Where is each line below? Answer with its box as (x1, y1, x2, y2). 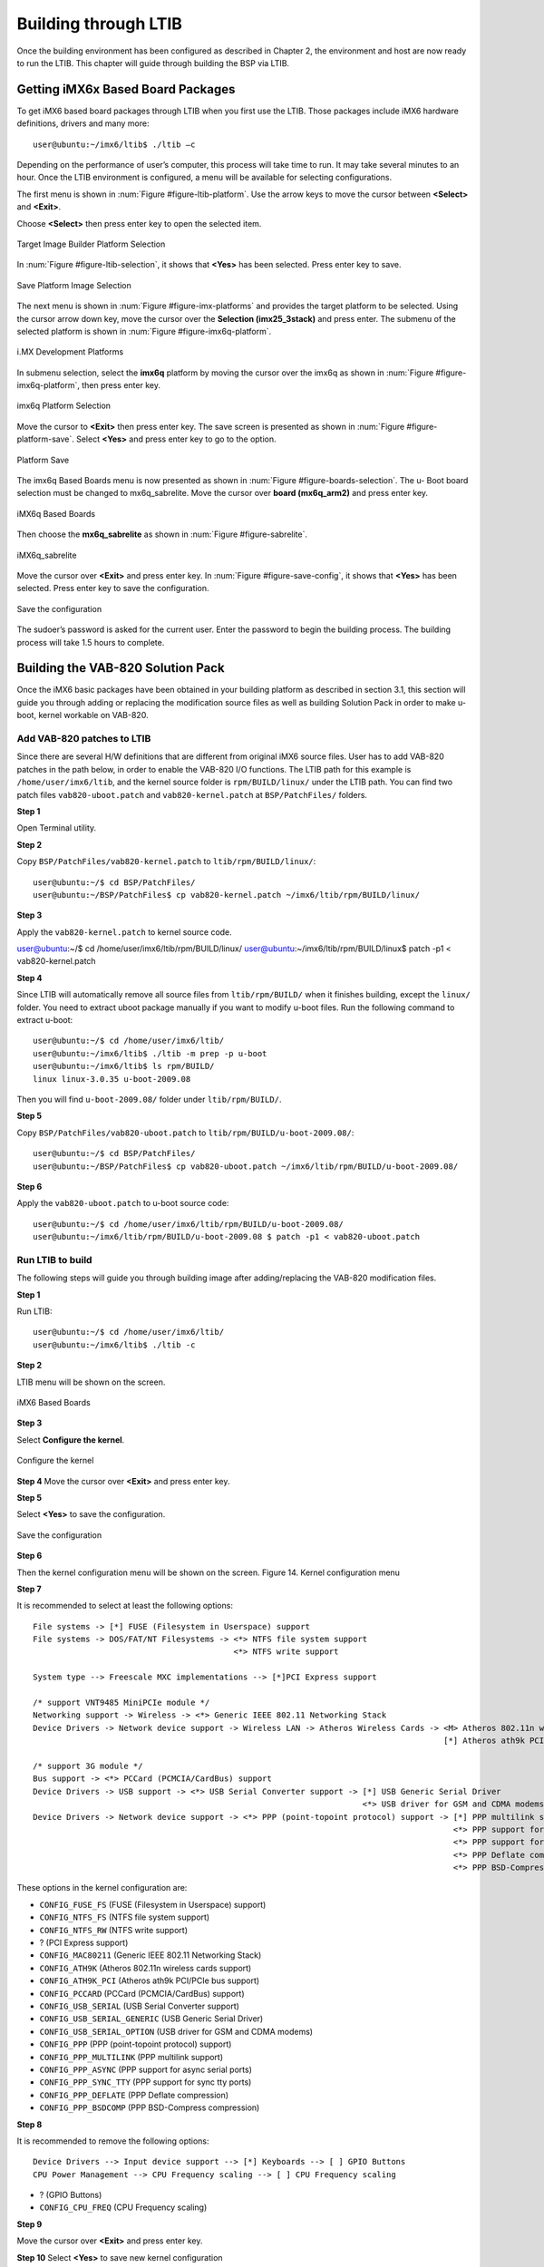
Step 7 (16, 1583, 42, 1594)
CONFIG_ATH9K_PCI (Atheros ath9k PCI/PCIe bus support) (39, 1975, 260, 1986)
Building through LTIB (16, 14, 183, 34)
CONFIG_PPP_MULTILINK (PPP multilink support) (39, 2051, 224, 2062)
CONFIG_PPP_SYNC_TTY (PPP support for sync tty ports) (39, 2077, 252, 2087)
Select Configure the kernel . (16, 1434, 125, 1445)
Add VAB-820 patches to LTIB (16, 733, 151, 745)
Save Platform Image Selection (16, 279, 131, 290)
